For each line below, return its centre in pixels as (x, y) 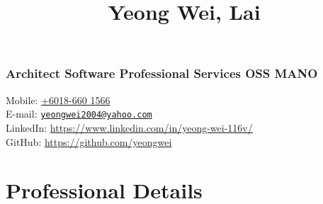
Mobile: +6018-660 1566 (58, 100)
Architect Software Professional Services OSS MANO (162, 73)
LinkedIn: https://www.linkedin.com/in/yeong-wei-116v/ (129, 127)
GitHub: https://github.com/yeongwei (89, 141)
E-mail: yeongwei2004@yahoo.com (79, 114)
